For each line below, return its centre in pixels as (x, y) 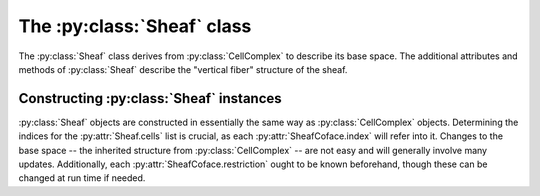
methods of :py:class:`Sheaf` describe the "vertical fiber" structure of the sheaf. (183, 69)
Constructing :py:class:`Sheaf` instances (150, 98)
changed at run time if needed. (82, 178)
